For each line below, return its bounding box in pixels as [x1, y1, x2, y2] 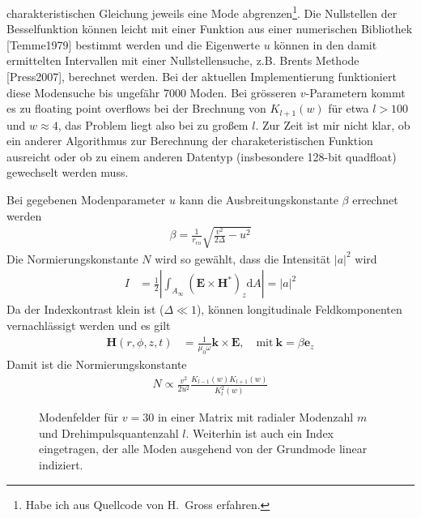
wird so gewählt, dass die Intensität [155, 250, 331, 267]
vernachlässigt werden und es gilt [6, 317, 171, 334]
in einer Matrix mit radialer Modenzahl [157, 409, 354, 426]
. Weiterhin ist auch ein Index [185, 424, 334, 441]
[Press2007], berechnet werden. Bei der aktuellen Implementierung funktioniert [6, 68, 397, 85]
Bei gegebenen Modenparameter [6, 191, 166, 208]
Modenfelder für [39, 409, 119, 426]
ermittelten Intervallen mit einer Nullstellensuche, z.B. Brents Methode [6, 52, 359, 69]
